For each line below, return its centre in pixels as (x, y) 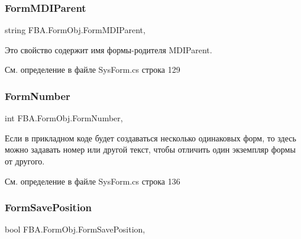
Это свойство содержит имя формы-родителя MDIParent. (109, 49)
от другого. (25, 161)
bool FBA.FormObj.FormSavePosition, (75, 229)
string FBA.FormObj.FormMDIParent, (75, 30)
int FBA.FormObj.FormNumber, (64, 118)
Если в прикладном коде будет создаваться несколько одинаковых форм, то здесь (150, 138)
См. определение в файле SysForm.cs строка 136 (93, 181)
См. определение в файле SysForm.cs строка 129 (93, 70)
